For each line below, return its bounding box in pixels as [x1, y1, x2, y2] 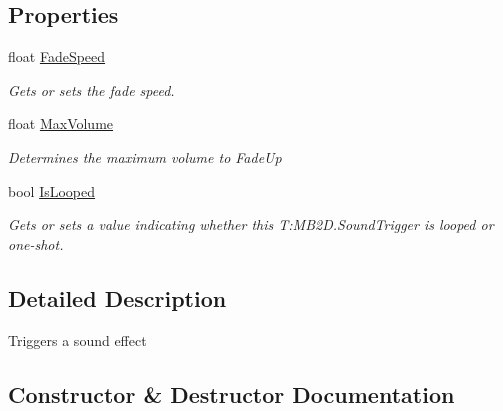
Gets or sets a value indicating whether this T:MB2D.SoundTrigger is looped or [8, 214, 494, 235]
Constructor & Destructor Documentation [8, 378, 455, 409]
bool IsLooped [8, 180, 96, 201]
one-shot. [8, 233, 64, 254]
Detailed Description [8, 282, 227, 313]
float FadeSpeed [8, 46, 106, 67]
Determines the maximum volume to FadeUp [8, 146, 282, 167]
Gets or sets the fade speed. [8, 79, 175, 100]
